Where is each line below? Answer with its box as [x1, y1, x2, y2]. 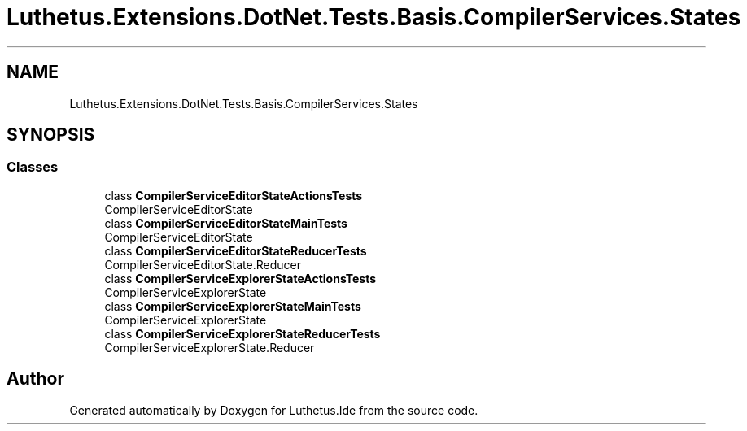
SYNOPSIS [7, 124, 95, 146]
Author [7, 368, 64, 390]
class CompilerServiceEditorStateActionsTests [104, 188, 363, 202]
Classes [7, 159, 59, 176]
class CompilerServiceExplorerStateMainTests [104, 298, 361, 313]
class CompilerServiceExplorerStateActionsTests [104, 271, 376, 285]
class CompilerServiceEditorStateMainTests [104, 215, 347, 230]
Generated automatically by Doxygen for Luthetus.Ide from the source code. [69, 403, 478, 417]
